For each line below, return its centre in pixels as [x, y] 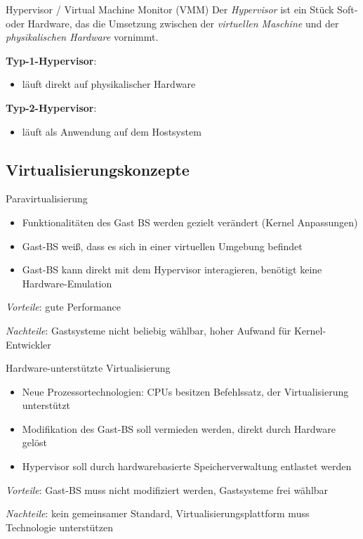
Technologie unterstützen [59, 527]
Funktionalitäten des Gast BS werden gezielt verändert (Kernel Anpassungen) [190, 222]
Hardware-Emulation [67, 283]
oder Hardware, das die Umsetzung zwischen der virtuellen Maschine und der [172, 23]
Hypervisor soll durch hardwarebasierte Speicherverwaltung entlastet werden [187, 466]
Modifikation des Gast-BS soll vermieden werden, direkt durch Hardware [179, 428]
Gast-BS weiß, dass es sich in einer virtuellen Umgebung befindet [162, 246]
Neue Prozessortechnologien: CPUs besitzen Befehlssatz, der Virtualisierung [185, 391]
